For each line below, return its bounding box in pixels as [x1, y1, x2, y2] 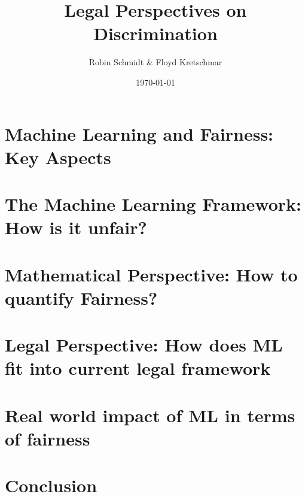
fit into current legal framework [5, 356, 271, 380]
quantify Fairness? [5, 285, 158, 310]
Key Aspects [5, 144, 111, 169]
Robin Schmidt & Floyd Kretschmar [89, 56, 222, 68]
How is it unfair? [5, 215, 147, 240]
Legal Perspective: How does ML [5, 332, 283, 357]
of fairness [5, 426, 90, 450]
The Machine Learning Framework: [5, 192, 301, 216]
